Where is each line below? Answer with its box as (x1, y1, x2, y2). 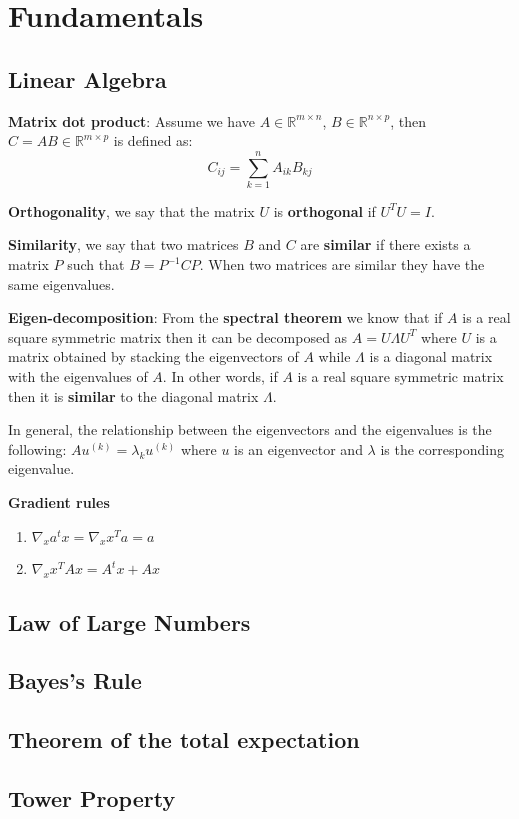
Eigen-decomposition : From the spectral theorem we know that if (8, 307, 443, 328)
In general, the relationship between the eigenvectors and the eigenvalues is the (8, 419, 492, 440)
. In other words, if (162, 366, 278, 387)
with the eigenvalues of (8, 366, 148, 387)
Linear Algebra (8, 63, 167, 94)
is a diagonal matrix (369, 346, 493, 367)
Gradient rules (8, 492, 110, 513)
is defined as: (113, 130, 193, 151)
